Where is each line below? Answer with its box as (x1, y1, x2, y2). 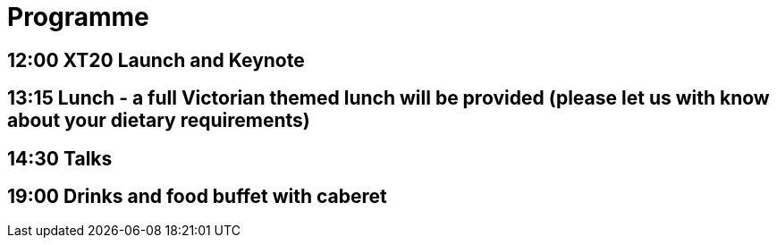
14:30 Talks (7, 147, 113, 170)
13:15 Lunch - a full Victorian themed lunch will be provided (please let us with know (7, 87, 770, 110)
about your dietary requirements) (7, 109, 310, 132)
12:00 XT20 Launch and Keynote (7, 48, 305, 72)
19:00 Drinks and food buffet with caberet (7, 185, 387, 208)
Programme (7, 2, 149, 32)
